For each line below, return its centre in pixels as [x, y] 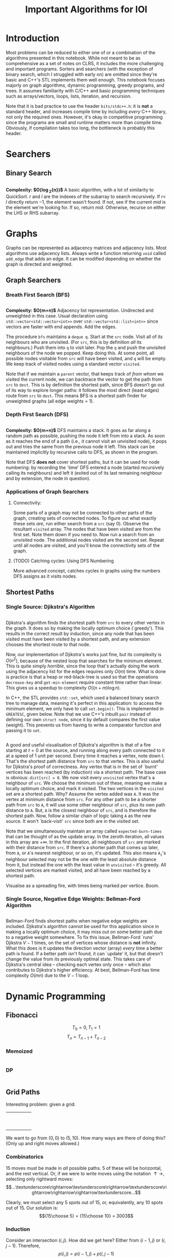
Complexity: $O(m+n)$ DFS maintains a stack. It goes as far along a [78, 430]
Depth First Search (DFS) [37, 415]
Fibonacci [22, 1015]
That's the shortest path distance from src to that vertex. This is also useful [85, 761]
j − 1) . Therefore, [23, 1246]
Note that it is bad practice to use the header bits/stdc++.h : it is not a [79, 106]
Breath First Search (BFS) [38, 294]
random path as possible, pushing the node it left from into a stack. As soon [85, 436]
